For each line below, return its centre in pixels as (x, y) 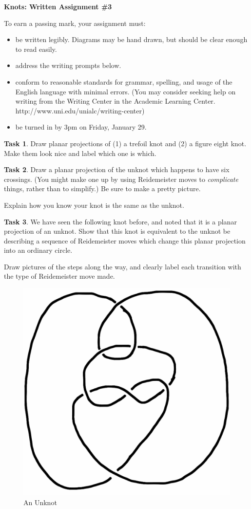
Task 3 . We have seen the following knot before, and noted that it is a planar (120, 221)
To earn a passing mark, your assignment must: (75, 23)
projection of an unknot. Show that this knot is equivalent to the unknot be (117, 231)
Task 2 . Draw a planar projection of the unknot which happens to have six (117, 169)
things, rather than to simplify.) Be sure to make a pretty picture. (102, 188)
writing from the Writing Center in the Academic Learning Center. (115, 101)
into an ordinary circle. (38, 250)
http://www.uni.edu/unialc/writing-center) (80, 110)
